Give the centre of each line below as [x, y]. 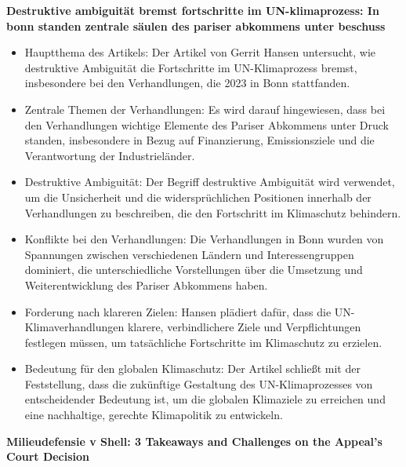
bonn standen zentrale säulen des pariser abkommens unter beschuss [196, 26]
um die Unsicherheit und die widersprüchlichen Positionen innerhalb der [198, 197]
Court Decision [48, 456]
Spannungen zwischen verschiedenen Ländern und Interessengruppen [189, 254]
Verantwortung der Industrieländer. [110, 155]
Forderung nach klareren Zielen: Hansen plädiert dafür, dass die [178, 311]
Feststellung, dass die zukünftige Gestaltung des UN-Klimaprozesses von [199, 383]
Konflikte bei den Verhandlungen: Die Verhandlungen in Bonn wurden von [204, 239]
